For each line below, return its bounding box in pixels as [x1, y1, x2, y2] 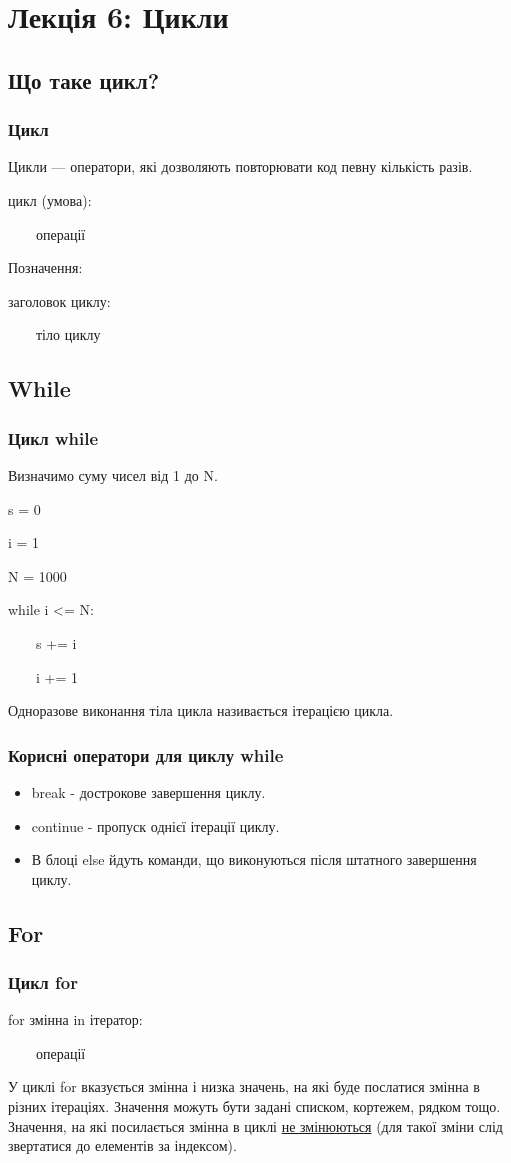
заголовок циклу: [8, 290, 111, 311]
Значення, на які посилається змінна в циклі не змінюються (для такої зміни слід [8, 1115, 503, 1136]
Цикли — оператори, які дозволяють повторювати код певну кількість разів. [8, 156, 473, 177]
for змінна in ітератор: [8, 1009, 143, 1030]
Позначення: [8, 257, 83, 278]
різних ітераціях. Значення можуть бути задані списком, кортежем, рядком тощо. [8, 1096, 501, 1117]
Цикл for [8, 969, 78, 994]
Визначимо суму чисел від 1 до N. [8, 464, 218, 485]
